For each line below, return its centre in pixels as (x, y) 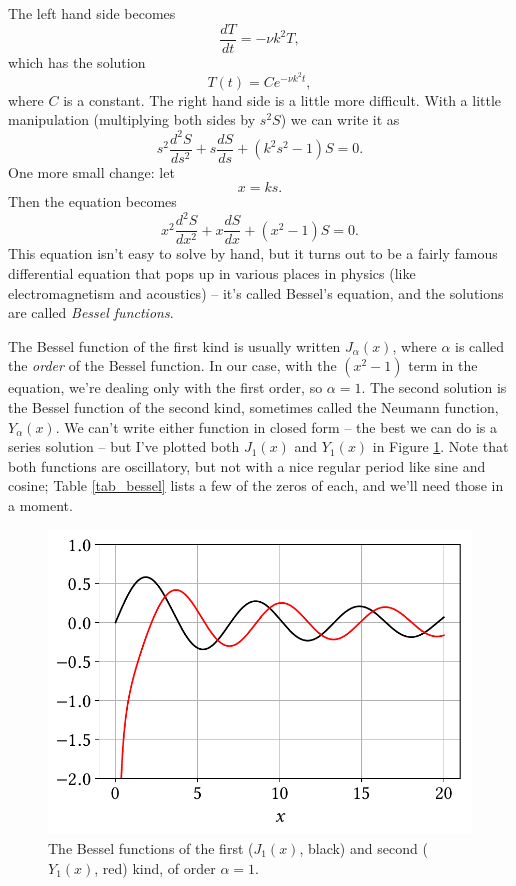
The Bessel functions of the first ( (151, 848)
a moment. (40, 504)
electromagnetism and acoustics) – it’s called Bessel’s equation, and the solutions (256, 292)
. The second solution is (434, 387)
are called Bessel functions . (91, 312)
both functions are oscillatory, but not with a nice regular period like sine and (247, 465)
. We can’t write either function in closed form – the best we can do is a (276, 426)
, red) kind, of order (155, 867)
